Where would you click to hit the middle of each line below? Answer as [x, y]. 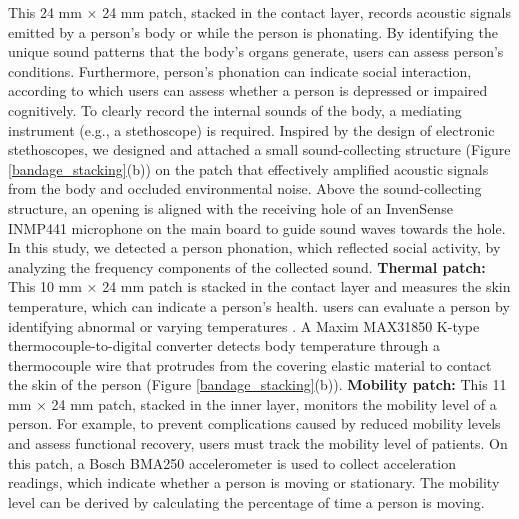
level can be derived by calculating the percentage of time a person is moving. [246, 501]
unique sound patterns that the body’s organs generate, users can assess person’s [256, 51]
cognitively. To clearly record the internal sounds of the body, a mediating [235, 109]
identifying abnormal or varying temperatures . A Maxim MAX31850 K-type [244, 325]
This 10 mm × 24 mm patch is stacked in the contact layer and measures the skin [259, 286]
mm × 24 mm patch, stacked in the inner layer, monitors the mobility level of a [252, 403]
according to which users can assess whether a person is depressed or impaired [248, 90]
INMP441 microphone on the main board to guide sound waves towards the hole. [257, 227]
